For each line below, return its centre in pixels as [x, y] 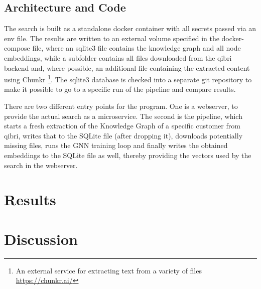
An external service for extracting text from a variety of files [109, 270]
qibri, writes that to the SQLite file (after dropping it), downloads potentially [123, 135]
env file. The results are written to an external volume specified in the [112, 38]
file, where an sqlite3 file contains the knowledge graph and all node [137, 48]
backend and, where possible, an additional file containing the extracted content [127, 67]
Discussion [41, 239]
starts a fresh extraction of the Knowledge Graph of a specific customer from [122, 126]
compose [17, 48]
